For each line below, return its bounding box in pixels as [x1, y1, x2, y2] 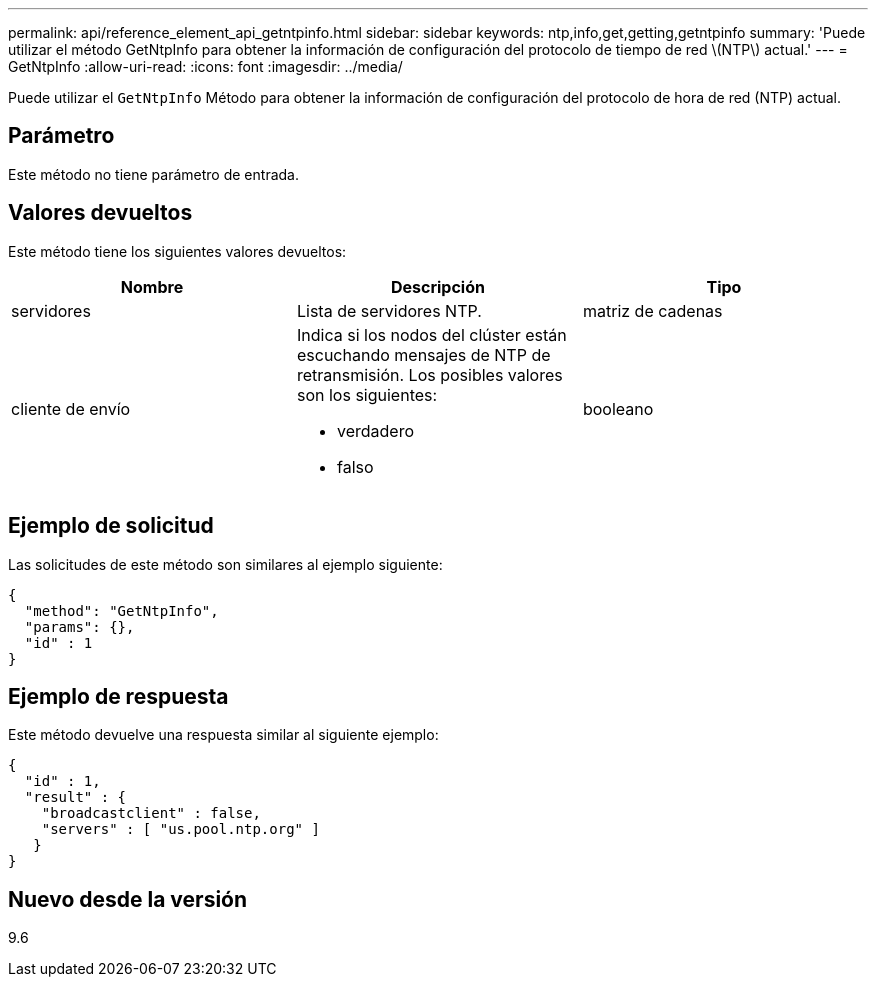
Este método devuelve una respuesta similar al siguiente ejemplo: [8, 726, 439, 744]
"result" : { [24, 789, 127, 806]
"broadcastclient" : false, [41, 805, 261, 822]
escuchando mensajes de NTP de [296, 344, 551, 365]
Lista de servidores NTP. [296, 300, 482, 321]
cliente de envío [11, 398, 131, 419]
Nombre [120, 276, 184, 297]
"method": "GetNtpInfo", [24, 602, 219, 619]
